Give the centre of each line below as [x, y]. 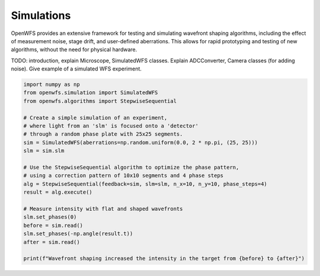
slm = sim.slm [44, 151]
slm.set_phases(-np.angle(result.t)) [78, 234]
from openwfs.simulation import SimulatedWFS [91, 93]
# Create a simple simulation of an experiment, [95, 118]
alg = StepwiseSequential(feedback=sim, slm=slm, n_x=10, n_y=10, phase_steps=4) [145, 184]
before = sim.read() [53, 225]
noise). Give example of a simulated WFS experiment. [76, 69]
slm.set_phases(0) [50, 217]
